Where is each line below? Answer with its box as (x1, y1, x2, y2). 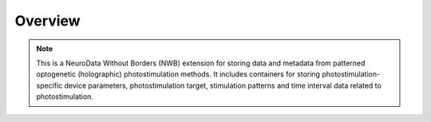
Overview (14, 12, 81, 30)
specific (36, 81, 63, 90)
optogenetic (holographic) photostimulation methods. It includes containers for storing (36, 69, 321, 79)
